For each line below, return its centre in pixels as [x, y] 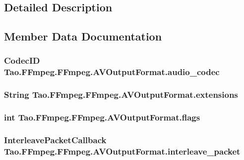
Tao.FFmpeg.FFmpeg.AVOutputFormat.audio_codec [112, 72]
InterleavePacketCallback [55, 140]
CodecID [22, 60]
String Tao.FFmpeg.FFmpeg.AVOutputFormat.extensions [121, 95]
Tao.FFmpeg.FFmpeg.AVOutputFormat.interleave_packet [122, 151]
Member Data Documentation [83, 36]
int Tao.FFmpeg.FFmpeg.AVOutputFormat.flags [102, 117]
